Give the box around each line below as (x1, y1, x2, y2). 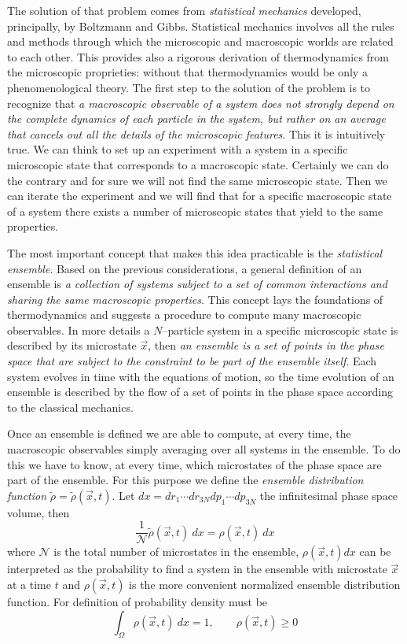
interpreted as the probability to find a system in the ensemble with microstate (7, 561, 387, 577)
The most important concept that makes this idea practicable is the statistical (7, 244, 383, 261)
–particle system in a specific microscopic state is (162, 321, 398, 338)
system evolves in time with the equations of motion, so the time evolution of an (7, 368, 394, 384)
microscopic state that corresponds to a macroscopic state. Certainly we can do (7, 156, 389, 172)
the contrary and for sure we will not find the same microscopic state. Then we (7, 172, 387, 188)
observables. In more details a (7, 321, 150, 338)
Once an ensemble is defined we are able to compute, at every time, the (7, 425, 351, 442)
